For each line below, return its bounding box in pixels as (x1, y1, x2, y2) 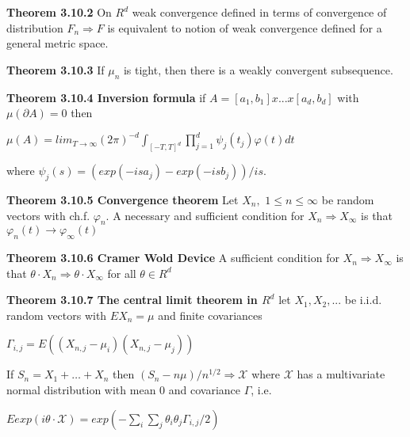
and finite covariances (158, 306, 262, 323)
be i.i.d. (344, 291, 382, 308)
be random (321, 191, 374, 207)
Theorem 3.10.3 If (6, 61, 105, 78)
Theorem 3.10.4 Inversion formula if (6, 89, 206, 105)
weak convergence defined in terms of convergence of (132, 4, 387, 20)
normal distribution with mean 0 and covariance (6, 382, 240, 398)
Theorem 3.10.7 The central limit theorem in (6, 291, 258, 308)
